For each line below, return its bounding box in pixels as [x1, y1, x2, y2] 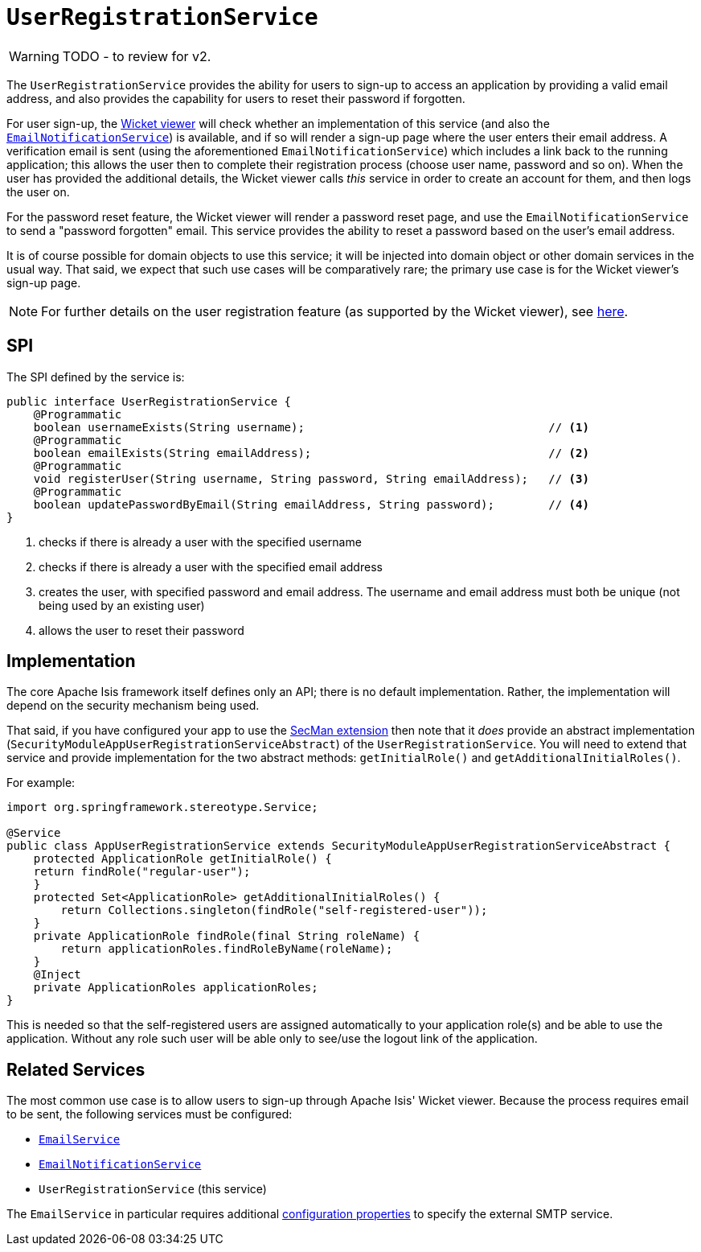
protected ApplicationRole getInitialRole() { [33, 852, 332, 866]
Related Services [6, 1059, 146, 1080]
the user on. [6, 184, 70, 199]
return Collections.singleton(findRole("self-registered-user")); [60, 904, 488, 917]
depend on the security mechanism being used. [6, 698, 260, 713]
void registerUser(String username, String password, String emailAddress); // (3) [33, 472, 589, 485]
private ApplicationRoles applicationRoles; [33, 981, 318, 995]
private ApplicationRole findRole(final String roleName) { [33, 929, 420, 943]
